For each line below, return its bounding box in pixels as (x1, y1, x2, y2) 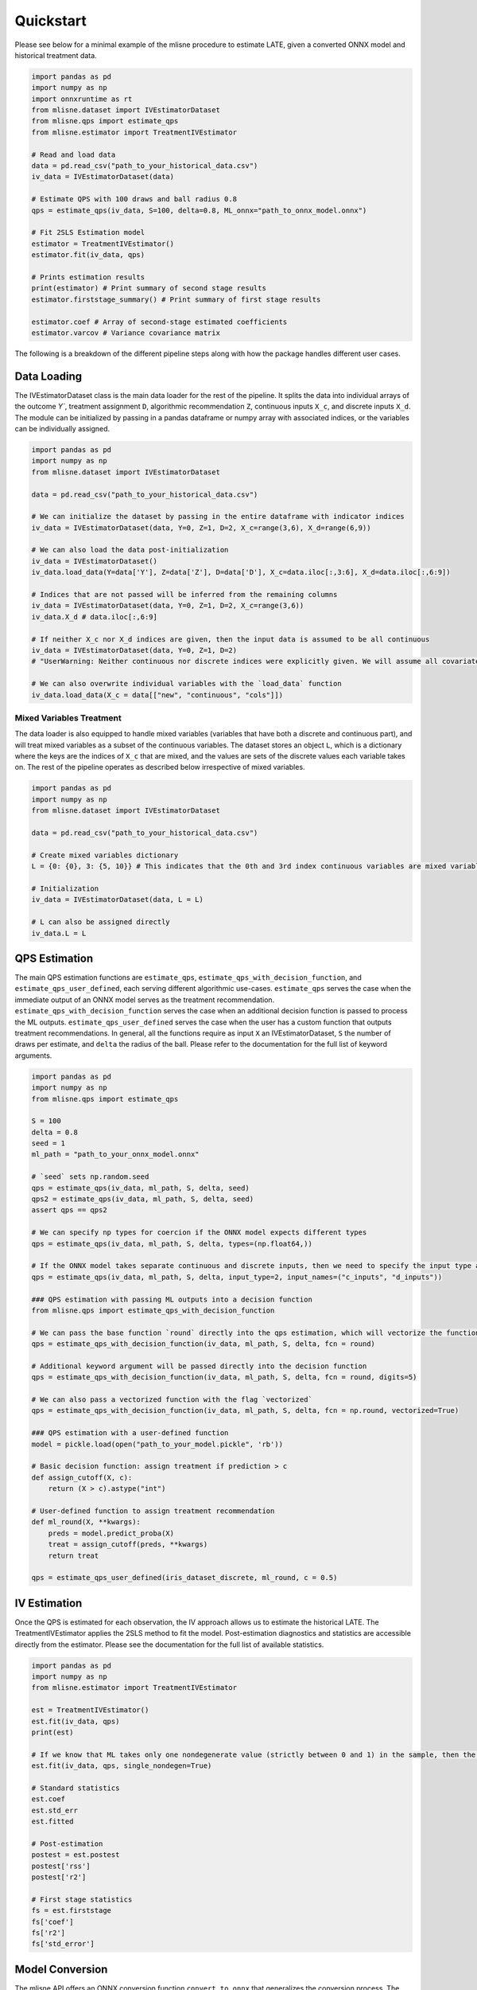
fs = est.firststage (31, 1906, 111, 1915)
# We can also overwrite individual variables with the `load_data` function (31, 679, 342, 689)
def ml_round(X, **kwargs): (31, 1517, 141, 1527)
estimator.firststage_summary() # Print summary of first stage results (31, 295, 321, 304)
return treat (48, 1551, 99, 1560)
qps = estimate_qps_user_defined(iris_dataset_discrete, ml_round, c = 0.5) (31, 1573, 338, 1582)
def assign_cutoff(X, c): (31, 1473, 133, 1482)
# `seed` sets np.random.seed (31, 1173, 149, 1181)
